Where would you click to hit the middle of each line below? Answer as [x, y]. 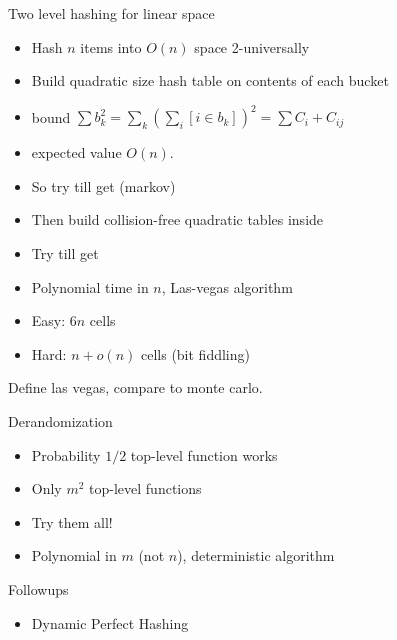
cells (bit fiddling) [195, 353]
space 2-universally [252, 46]
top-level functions [145, 488]
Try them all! [72, 521]
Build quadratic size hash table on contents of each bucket [210, 80]
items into [111, 46]
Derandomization [60, 421]
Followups [38, 589]
